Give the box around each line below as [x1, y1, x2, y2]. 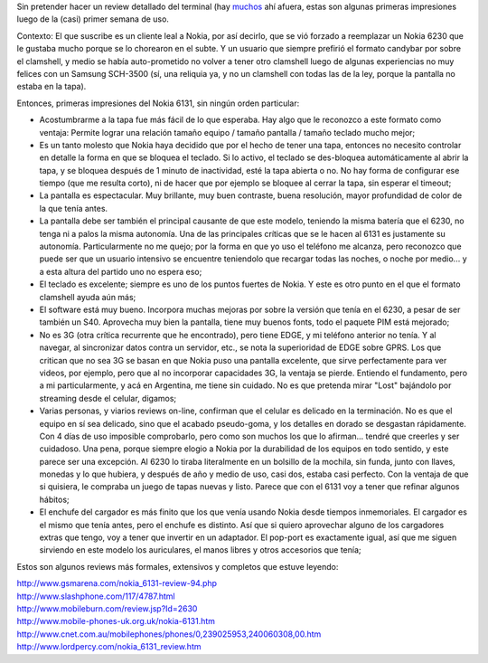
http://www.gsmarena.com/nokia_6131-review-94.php [16, 578, 217, 589]
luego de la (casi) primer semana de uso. [16, 14, 169, 24]
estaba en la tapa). [16, 81, 87, 92]
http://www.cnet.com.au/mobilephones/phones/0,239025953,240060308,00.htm [16, 629, 322, 639]
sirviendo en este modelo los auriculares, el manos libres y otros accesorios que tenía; [39, 545, 361, 555]
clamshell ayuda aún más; [39, 291, 136, 302]
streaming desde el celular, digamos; [39, 393, 177, 403]
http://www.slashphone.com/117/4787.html [16, 591, 175, 601]
